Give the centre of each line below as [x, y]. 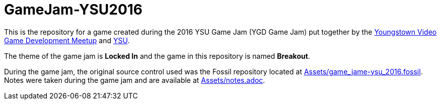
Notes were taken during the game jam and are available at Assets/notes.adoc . [135, 80]
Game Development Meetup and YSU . [67, 40]
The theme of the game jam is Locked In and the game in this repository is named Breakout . [157, 56]
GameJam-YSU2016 [73, 10]
